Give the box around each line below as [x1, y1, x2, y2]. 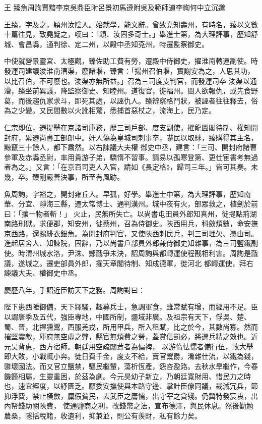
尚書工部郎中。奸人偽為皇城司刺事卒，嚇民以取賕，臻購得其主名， [39, 132, 258, 142]
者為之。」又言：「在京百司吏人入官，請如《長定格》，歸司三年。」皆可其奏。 [4, 162, 251, 172]
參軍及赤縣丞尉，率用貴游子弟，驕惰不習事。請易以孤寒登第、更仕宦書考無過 [4, 151, 258, 162]
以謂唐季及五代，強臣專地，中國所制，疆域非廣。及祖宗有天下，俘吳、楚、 [4, 311, 251, 322]
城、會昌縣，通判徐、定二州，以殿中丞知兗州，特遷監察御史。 [4, 38, 209, 49]
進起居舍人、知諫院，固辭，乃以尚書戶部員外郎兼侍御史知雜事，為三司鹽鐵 [4, 238, 251, 248]
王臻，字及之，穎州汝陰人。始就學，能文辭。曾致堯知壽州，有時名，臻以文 [4, 19, 251, 29]
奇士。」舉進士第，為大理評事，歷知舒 [134, 29, 258, 39]
